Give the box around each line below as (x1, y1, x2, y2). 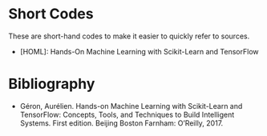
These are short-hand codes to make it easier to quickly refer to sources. (8, 31, 250, 41)
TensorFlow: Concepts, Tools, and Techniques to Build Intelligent (19, 110, 235, 119)
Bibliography (8, 75, 95, 93)
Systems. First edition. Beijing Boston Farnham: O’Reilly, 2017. (19, 118, 224, 128)
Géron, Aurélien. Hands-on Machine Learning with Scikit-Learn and (19, 101, 243, 110)
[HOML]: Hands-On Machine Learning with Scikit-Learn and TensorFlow (19, 46, 259, 56)
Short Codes (8, 5, 94, 23)
